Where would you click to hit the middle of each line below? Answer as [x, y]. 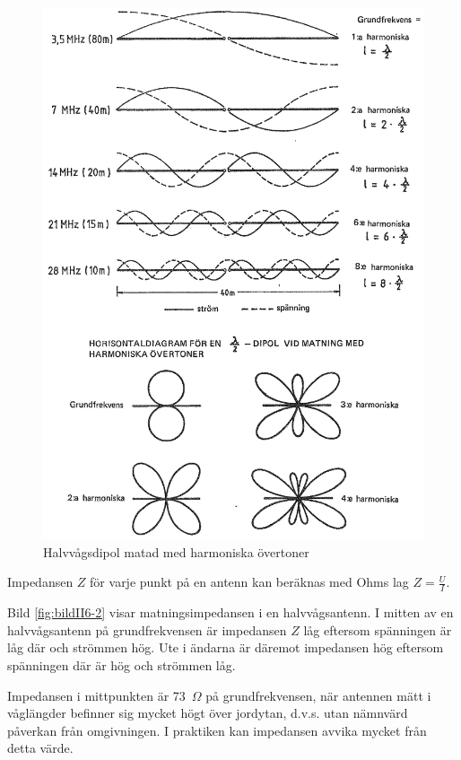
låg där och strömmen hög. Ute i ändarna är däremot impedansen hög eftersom [226, 647]
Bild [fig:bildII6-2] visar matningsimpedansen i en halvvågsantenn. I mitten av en [230, 612]
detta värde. [40, 748]
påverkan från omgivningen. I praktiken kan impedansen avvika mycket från [217, 730]
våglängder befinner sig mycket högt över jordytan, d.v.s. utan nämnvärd [208, 713]
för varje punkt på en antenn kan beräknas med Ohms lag [249, 582]
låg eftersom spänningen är [378, 629]
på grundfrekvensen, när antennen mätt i [318, 695]
